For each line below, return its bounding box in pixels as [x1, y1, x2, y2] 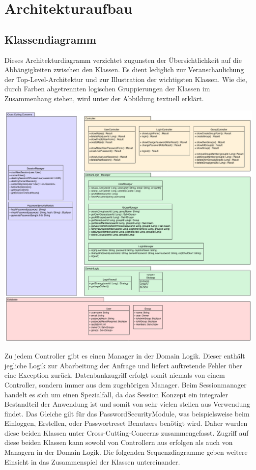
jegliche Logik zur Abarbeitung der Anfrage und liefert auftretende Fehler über [4, 360, 242, 370]
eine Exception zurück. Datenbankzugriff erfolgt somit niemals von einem [4, 370, 225, 380]
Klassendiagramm [4, 31, 96, 47]
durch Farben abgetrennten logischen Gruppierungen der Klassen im [4, 83, 210, 94]
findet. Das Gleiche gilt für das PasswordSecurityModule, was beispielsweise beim [4, 408, 250, 418]
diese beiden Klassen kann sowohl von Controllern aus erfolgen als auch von [4, 437, 233, 447]
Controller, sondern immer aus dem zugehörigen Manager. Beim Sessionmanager [4, 379, 247, 389]
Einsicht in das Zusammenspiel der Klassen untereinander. [4, 456, 180, 467]
